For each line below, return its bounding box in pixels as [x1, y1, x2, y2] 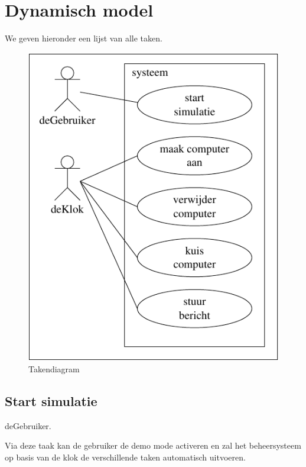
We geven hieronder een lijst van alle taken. [5, 32, 162, 44]
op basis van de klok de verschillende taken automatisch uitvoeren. [5, 450, 246, 463]
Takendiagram [28, 362, 80, 375]
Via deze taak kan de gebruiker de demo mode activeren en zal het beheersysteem [5, 439, 301, 452]
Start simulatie [5, 391, 97, 410]
